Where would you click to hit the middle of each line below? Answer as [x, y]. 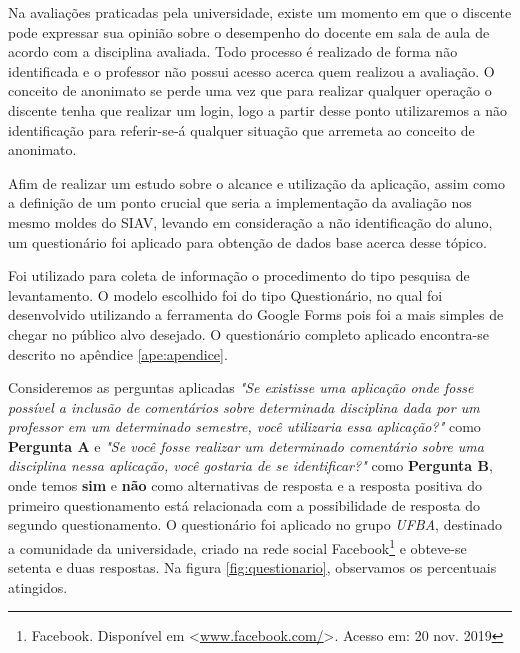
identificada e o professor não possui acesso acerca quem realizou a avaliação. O [251, 70]
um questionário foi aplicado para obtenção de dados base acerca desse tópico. [247, 241]
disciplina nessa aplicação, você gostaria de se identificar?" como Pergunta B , [250, 465]
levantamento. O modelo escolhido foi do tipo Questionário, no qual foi [225, 294]
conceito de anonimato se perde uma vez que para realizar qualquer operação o [250, 90]
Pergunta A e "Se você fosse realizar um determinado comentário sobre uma [246, 445]
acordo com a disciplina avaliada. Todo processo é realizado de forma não [233, 51]
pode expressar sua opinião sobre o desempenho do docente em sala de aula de [249, 31]
